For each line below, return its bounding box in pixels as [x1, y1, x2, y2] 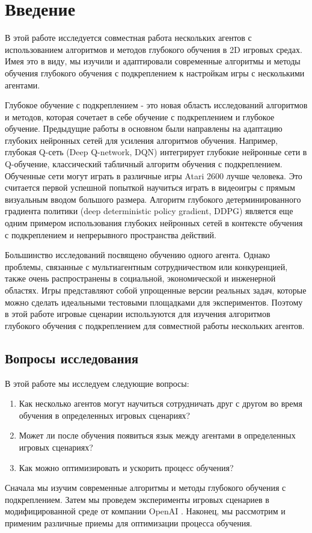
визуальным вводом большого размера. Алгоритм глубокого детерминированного [5, 193, 301, 205]
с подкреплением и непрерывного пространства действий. [5, 228, 216, 241]
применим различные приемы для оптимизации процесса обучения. [5, 516, 252, 529]
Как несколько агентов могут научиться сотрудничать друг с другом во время [19, 397, 302, 410]
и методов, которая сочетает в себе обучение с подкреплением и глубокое [5, 110, 275, 123]
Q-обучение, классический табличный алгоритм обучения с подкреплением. [5, 158, 283, 170]
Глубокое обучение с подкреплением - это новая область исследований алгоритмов [5, 99, 308, 111]
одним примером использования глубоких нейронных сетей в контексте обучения [5, 217, 303, 229]
